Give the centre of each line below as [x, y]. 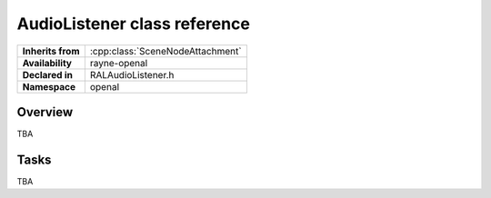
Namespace [49, 86]
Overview [45, 112]
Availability [47, 63]
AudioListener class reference [133, 24]
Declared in [47, 74]
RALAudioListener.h [132, 74]
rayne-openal [119, 63]
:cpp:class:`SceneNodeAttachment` [165, 51]
